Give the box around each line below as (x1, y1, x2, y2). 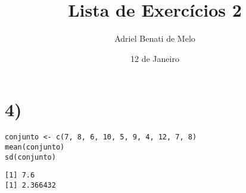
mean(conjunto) (5, 142, 65, 151)
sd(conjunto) (5, 152, 56, 161)
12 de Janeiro (130, 52, 179, 64)
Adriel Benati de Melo (114, 32, 195, 45)
